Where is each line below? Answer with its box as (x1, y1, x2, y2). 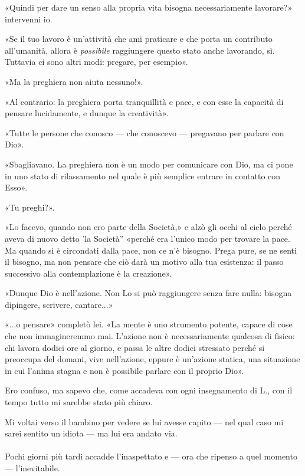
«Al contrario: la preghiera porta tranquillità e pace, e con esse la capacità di (5, 95, 284, 107)
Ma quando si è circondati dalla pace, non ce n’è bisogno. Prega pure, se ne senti (5, 244, 297, 256)
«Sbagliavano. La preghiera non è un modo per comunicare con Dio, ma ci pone (5, 157, 293, 170)
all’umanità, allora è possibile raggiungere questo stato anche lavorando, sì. (5, 44, 275, 56)
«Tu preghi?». (5, 201, 55, 213)
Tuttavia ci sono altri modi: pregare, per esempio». (5, 55, 188, 68)
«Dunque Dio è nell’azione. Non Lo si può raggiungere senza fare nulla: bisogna (5, 287, 292, 299)
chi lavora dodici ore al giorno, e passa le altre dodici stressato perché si (5, 341, 265, 353)
